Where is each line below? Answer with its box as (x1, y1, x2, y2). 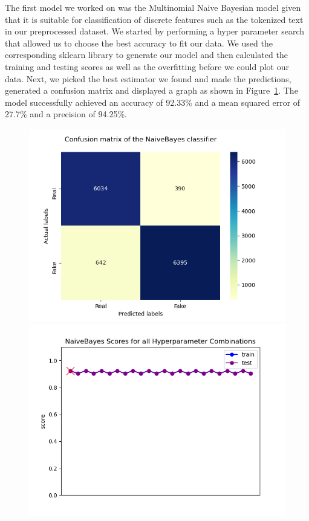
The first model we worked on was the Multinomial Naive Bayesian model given (5, 1, 301, 13)
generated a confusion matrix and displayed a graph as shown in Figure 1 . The (5, 84, 298, 97)
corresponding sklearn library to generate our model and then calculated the (5, 48, 288, 61)
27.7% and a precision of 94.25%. (5, 108, 127, 120)
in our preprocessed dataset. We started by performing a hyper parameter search (5, 25, 305, 37)
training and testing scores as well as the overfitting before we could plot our (5, 60, 289, 73)
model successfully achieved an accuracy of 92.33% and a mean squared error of (5, 95, 301, 108)
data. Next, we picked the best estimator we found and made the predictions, (5, 72, 291, 85)
